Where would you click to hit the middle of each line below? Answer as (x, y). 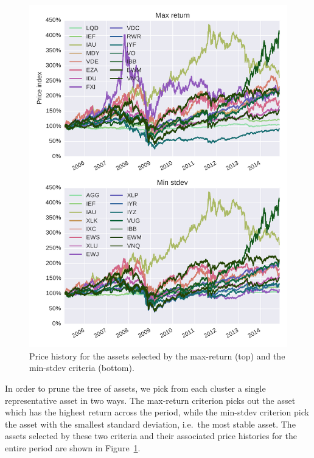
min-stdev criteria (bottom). (82, 368)
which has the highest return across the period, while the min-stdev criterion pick (157, 412)
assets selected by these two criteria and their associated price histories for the (151, 436)
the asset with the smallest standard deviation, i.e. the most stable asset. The (150, 424)
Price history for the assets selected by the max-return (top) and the (157, 356)
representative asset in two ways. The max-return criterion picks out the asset (150, 400)
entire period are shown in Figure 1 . (73, 447)
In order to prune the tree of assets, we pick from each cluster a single (135, 388)
